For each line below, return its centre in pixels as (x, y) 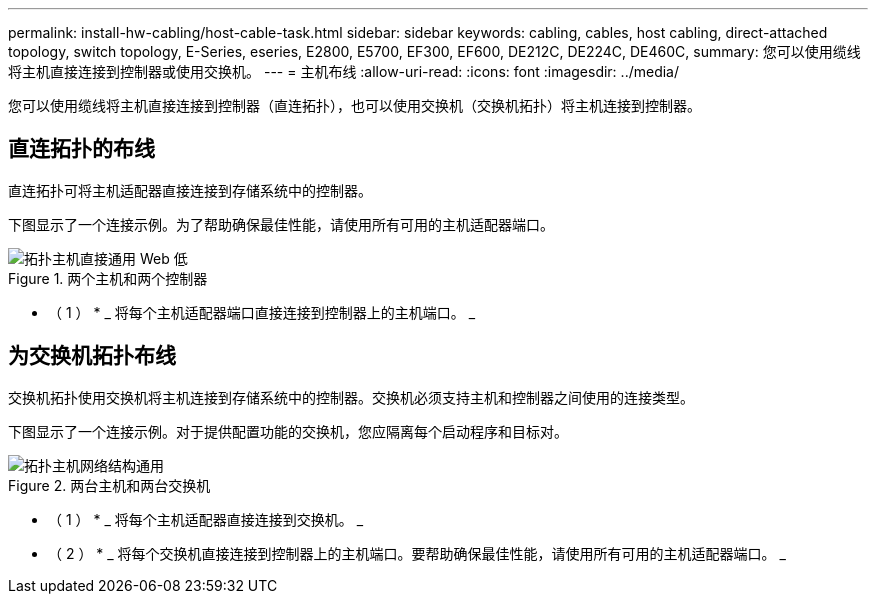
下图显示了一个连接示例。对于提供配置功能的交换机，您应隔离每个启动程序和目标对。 (288, 431)
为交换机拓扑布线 (92, 356)
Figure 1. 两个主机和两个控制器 (108, 278)
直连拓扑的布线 (81, 149)
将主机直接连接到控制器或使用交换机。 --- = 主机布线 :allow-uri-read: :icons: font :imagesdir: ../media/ (344, 71)
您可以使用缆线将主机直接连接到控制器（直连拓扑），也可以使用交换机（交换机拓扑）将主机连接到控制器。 (354, 105)
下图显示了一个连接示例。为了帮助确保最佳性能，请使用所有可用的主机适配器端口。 (281, 224)
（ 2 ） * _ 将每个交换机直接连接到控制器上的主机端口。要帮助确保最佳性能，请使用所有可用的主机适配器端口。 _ (417, 553)
